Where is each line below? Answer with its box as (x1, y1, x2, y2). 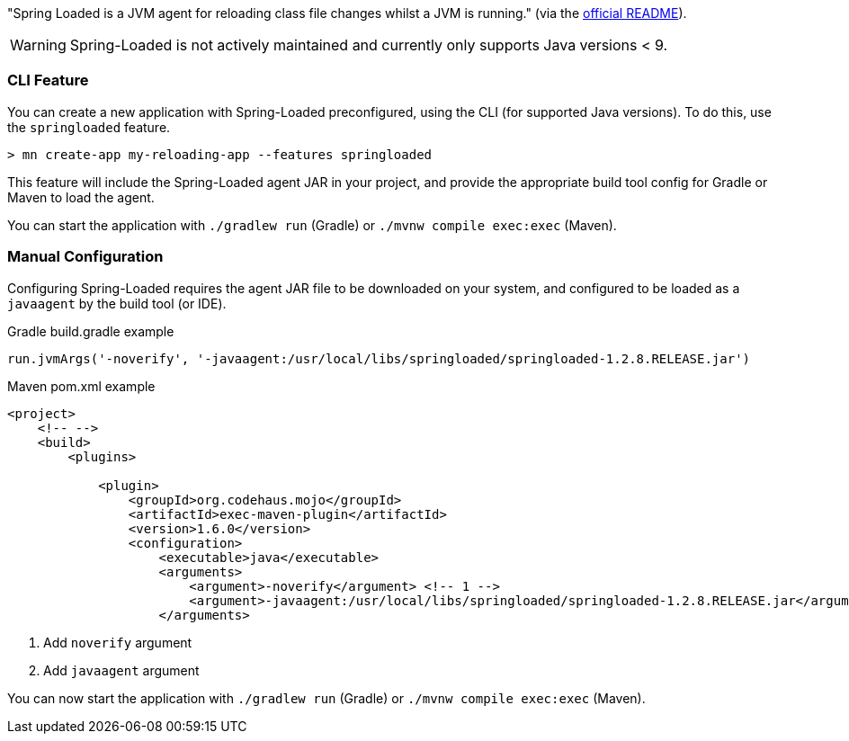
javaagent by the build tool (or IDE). (7, 295, 227, 311)
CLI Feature (7, 71, 89, 90)
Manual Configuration (7, 247, 164, 266)
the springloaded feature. (7, 119, 171, 135)
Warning (10, 36, 67, 54)
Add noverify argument (43, 634, 192, 650)
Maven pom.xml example (7, 378, 156, 394)
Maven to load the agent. (7, 189, 155, 205)
